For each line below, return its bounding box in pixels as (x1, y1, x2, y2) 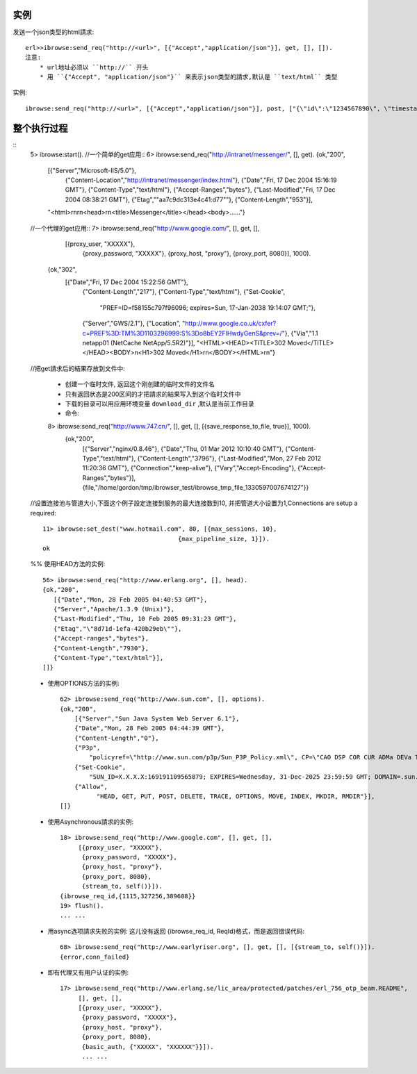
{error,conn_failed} (60, 952, 130, 961)
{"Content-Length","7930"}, (53, 644, 149, 652)
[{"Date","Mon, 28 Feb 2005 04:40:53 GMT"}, (53, 595, 208, 604)
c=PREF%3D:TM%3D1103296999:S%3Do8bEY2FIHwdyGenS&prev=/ (82, 329, 283, 337)
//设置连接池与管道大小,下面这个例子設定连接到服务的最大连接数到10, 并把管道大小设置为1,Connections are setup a (30, 499, 358, 507)
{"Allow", (74, 782, 108, 791)
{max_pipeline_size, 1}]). (177, 535, 270, 543)
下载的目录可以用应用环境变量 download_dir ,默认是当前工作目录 (65, 399, 255, 408)
